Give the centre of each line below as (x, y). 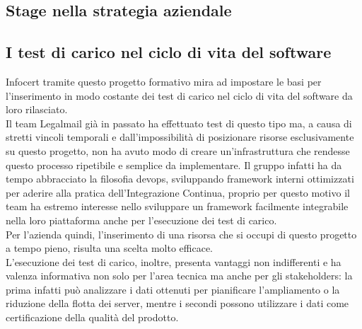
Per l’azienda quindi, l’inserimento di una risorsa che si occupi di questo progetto (181, 234)
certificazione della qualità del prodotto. (92, 317)
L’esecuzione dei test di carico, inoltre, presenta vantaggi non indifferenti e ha (174, 261)
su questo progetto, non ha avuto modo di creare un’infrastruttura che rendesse (178, 150)
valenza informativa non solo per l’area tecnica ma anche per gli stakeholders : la (179, 276)
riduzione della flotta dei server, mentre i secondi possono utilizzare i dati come (177, 303)
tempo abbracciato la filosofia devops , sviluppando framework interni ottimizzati (180, 179)
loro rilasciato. (37, 109)
